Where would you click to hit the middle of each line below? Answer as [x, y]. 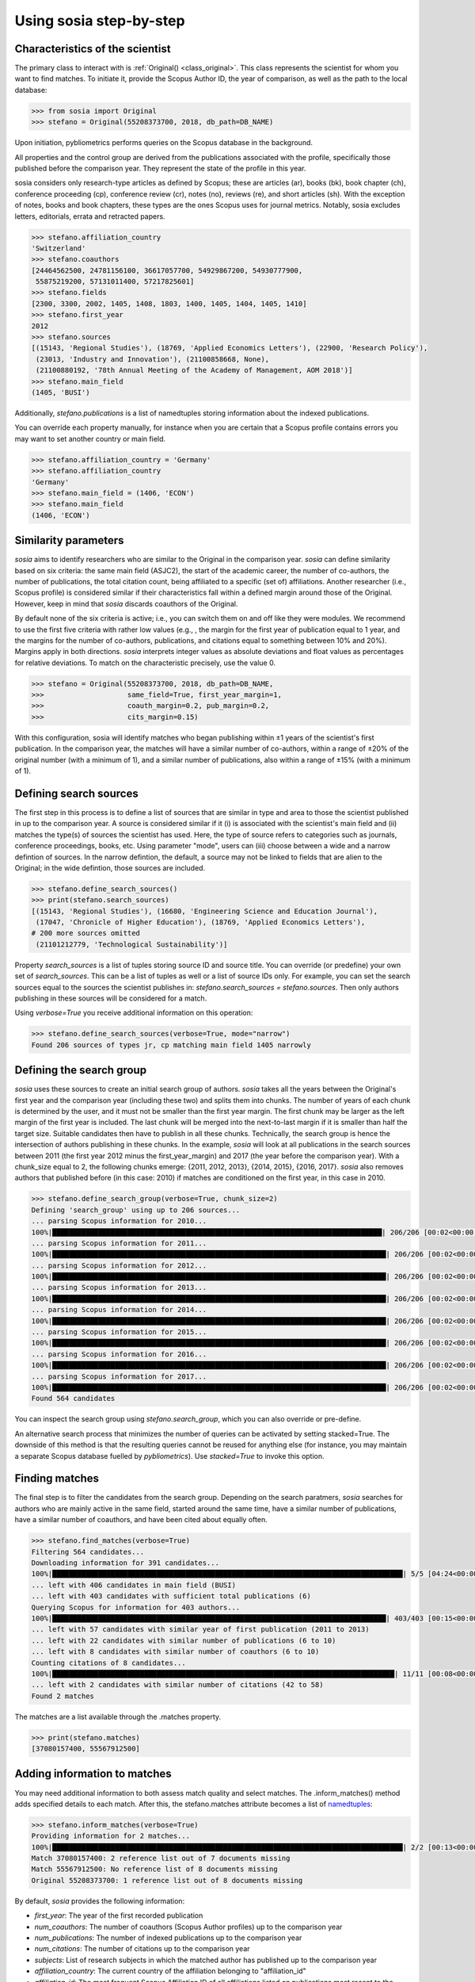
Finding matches [57, 1479]
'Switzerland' [59, 248]
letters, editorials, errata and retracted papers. [90, 216]
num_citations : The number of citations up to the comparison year [142, 1949]
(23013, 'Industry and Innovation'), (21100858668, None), [153, 359]
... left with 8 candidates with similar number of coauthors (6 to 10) [175, 1652]
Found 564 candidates [73, 1398]
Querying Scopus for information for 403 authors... [136, 1607]
